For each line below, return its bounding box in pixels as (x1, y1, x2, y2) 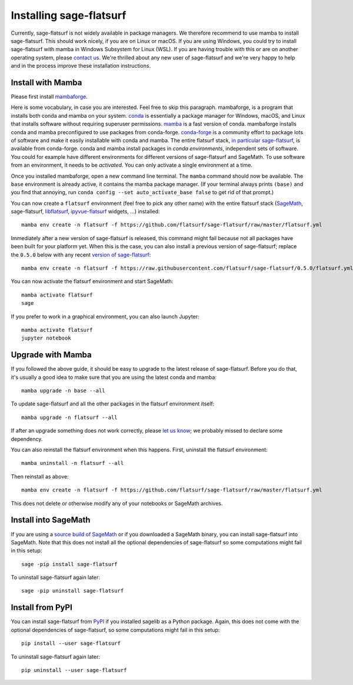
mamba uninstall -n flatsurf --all (21, 460, 124, 467)
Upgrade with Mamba (11, 350, 92, 360)
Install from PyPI (11, 603, 73, 613)
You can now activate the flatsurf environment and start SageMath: (11, 278, 174, 285)
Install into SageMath (11, 515, 91, 525)
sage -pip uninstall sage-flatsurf (21, 587, 124, 594)
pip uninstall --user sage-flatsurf (21, 667, 127, 673)
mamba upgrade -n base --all (21, 387, 105, 394)
